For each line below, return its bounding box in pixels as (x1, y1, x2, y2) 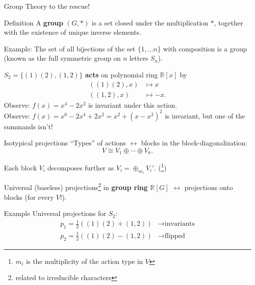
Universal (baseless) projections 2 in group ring (4, 181, 148, 192)
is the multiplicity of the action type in (25, 256, 143, 266)
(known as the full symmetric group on (4, 53, 121, 63)
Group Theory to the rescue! (4, 1, 90, 11)
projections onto (184, 182, 233, 192)
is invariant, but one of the (165, 110, 245, 120)
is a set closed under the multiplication (92, 17, 208, 27)
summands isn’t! (4, 121, 53, 131)
